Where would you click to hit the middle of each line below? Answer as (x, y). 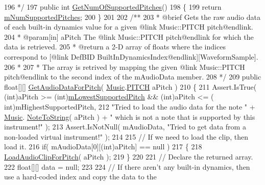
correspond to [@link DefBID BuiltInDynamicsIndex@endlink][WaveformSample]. (131, 56)
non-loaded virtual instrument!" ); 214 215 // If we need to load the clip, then (126, 136)
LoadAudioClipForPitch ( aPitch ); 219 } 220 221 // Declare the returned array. (129, 156)
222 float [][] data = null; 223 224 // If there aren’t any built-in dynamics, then (127, 166)
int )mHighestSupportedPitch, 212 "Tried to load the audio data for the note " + (130, 106)
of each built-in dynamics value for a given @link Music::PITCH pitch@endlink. (129, 27)
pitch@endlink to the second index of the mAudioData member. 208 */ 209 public (133, 77)
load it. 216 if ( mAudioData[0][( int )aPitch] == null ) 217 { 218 (103, 147)
